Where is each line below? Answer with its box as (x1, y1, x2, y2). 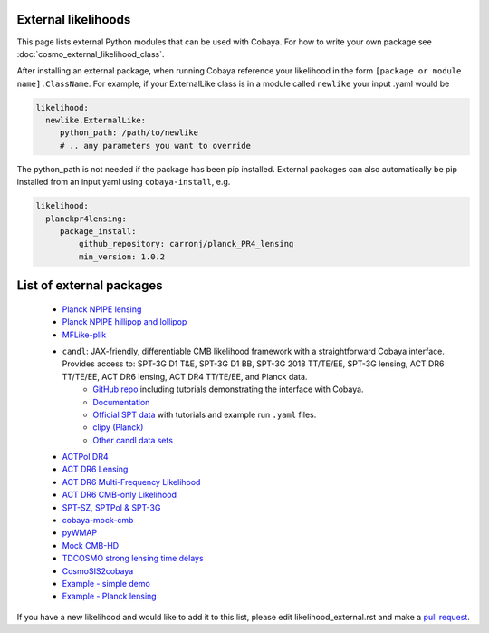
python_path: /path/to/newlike (59, 128, 199, 138)
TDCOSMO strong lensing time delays (62, 553, 204, 564)
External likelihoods (16, 12, 131, 27)
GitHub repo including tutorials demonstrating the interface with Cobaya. (92, 384, 364, 394)
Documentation (92, 396, 150, 407)
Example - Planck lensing (62, 590, 158, 602)
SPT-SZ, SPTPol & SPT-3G (62, 502, 161, 512)
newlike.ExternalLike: (45, 115, 147, 126)
